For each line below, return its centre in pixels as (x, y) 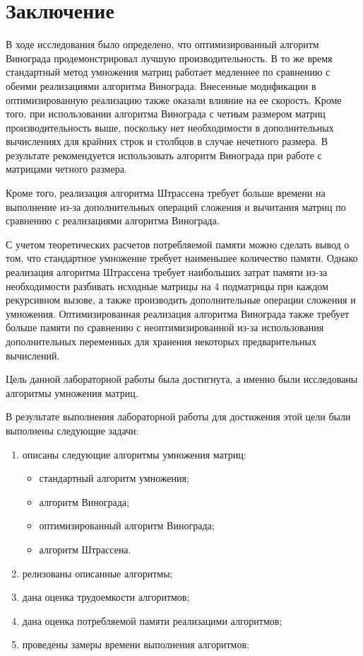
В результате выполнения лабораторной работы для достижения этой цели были (178, 416)
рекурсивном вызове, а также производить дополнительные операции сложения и (181, 300)
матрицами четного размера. (66, 169)
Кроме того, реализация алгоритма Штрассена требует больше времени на (166, 193)
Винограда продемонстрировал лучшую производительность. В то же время (169, 58)
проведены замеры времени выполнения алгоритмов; (136, 644)
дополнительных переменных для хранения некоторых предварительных (161, 341)
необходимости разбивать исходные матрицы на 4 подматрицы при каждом (167, 286)
